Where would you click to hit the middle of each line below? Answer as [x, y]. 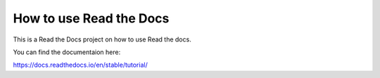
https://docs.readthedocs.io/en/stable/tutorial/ [80, 65]
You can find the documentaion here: [67, 52]
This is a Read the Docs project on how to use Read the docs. [102, 39]
